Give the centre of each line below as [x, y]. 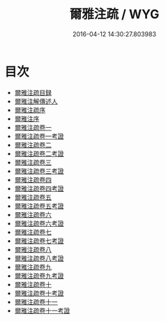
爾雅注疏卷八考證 [39, 258]
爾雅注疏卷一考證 [39, 136]
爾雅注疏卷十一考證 [42, 311]
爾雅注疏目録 [33, 92]
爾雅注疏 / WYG [114, 14]
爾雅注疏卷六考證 [39, 223]
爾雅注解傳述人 [36, 101]
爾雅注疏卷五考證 [39, 206]
